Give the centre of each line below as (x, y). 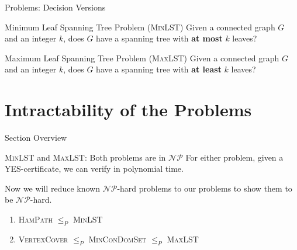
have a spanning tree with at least (159, 69)
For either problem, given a (234, 157)
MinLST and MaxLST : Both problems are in (85, 157)
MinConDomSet (118, 239)
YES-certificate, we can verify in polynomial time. (94, 169)
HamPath (35, 219)
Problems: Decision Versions (55, 7)
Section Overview (36, 138)
